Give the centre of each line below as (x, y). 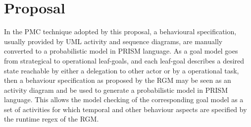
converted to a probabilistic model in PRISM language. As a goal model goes (121, 51)
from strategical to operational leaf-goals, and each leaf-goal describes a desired (124, 60)
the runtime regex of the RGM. (51, 119)
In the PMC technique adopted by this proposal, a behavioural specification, (120, 32)
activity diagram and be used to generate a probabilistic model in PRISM (116, 90)
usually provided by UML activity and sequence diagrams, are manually (113, 41)
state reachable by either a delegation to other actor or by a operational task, (122, 70)
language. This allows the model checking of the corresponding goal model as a (124, 99)
